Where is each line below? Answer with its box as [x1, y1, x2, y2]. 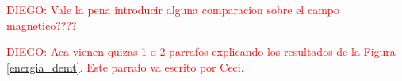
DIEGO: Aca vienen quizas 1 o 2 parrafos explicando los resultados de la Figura [6, 43, 396, 60]
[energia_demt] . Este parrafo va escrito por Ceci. [6, 58, 244, 75]
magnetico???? [6, 17, 77, 33]
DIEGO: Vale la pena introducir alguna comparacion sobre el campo [6, 2, 339, 17]
